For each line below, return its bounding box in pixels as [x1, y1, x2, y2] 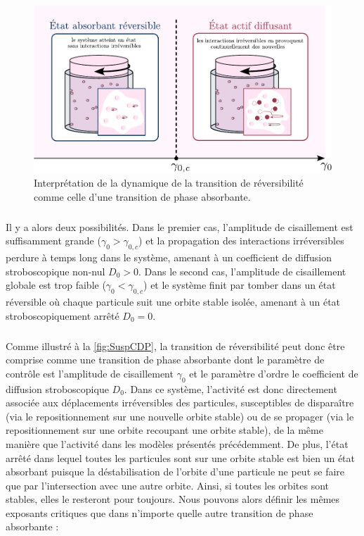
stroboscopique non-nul [6, 263, 105, 278]
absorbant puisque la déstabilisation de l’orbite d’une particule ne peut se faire [6, 464, 345, 479]
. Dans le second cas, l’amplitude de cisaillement [138, 263, 346, 278]
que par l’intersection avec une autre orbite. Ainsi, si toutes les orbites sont [6, 478, 329, 492]
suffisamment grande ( [6, 233, 101, 248]
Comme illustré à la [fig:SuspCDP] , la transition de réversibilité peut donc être [6, 338, 345, 353]
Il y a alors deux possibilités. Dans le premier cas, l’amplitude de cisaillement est [6, 219, 353, 234]
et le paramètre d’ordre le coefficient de [189, 366, 358, 380]
